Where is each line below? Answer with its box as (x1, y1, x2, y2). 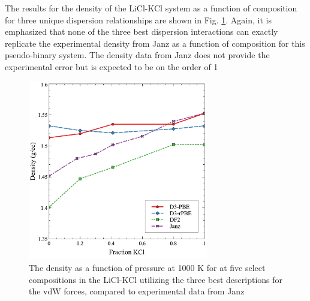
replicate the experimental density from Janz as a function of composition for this (5, 37, 305, 49)
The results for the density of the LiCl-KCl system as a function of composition (5, 2, 297, 14)
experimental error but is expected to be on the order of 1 (5, 60, 218, 73)
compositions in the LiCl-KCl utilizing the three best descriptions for (29, 273, 283, 285)
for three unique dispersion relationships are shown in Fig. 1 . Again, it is (5, 13, 272, 26)
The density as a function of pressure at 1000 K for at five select (29, 261, 266, 273)
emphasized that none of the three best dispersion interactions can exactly (5, 25, 278, 38)
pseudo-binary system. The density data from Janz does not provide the (5, 49, 270, 61)
